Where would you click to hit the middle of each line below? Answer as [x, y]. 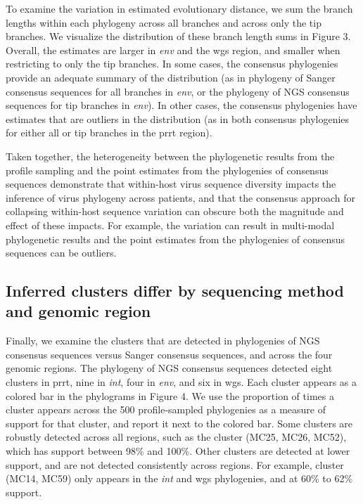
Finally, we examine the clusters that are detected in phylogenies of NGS [163, 341]
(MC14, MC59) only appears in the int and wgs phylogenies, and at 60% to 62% [179, 478]
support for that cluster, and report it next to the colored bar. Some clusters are [179, 423]
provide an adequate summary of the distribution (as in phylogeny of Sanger [171, 77]
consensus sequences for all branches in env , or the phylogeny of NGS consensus [178, 91]
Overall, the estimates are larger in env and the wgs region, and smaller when [173, 50]
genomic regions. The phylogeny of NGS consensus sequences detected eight [169, 368]
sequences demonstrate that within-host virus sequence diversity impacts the [171, 184]
